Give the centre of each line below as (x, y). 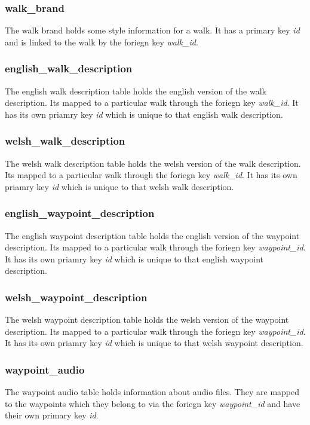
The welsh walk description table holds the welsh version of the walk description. (153, 163)
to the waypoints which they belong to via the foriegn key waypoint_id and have (153, 403)
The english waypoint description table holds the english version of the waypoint (152, 235)
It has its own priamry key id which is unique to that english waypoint (134, 259)
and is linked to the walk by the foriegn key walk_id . (102, 42)
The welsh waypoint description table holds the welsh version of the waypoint (147, 319)
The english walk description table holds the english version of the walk (136, 91)
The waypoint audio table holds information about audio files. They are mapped (152, 392)
